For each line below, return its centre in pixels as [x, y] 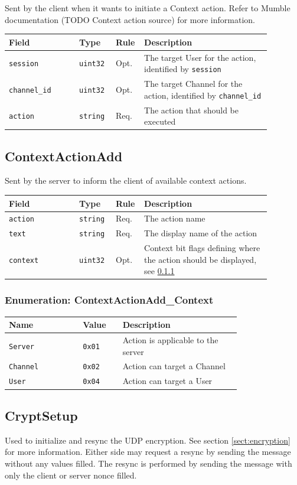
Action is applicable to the [170, 340]
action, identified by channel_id [203, 95]
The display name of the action [201, 233]
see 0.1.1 [159, 271]
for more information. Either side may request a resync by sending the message [148, 452]
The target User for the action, [200, 57]
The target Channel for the [193, 84]
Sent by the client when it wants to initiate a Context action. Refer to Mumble [148, 8]
